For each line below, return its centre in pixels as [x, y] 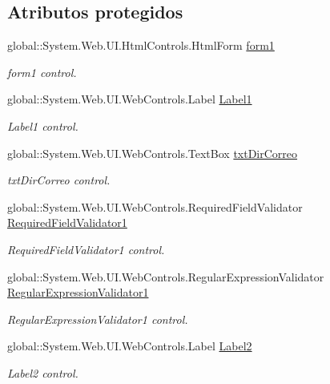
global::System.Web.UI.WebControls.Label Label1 [130, 99]
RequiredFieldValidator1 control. [86, 249]
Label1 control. [43, 125]
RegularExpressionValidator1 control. [98, 319]
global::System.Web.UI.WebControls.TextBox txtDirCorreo [153, 153]
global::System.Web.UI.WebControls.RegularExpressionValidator [166, 276]
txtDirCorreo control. [59, 180]
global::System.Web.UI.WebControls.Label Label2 [130, 346]
